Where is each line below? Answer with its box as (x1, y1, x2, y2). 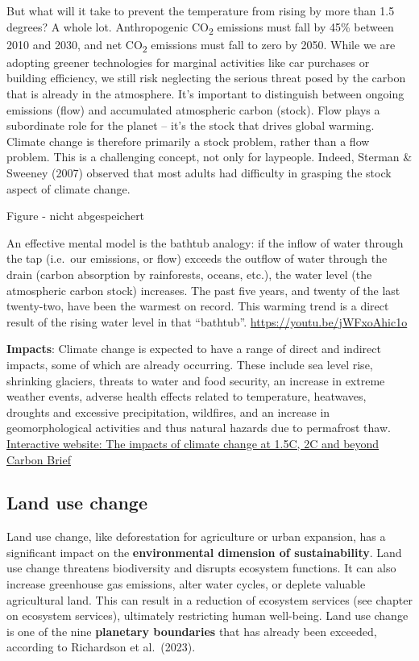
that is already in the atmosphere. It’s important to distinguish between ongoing (6, 85, 404, 102)
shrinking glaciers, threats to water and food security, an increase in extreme (6, 372, 385, 389)
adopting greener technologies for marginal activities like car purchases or (6, 53, 370, 70)
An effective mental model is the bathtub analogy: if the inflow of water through (6, 234, 404, 251)
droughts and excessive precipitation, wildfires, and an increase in (6, 403, 330, 420)
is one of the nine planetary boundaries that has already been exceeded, (6, 622, 377, 639)
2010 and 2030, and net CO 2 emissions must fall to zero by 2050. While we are (6, 35, 396, 55)
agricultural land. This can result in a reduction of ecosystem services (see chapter (6, 591, 413, 608)
